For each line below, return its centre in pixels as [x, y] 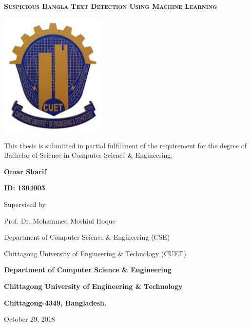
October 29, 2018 [29, 319]
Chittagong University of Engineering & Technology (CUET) [95, 253]
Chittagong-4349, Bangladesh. [55, 302]
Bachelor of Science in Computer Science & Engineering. [88, 155]
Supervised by [25, 204]
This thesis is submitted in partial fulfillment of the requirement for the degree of [125, 145]
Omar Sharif [25, 171]
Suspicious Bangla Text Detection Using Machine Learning [111, 6]
